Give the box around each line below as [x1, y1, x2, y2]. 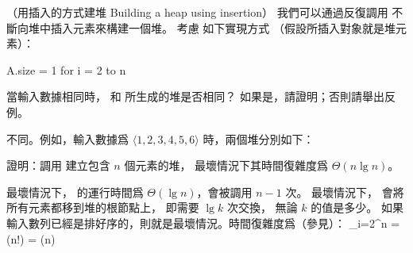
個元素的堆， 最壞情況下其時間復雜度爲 [124, 157, 329, 174]
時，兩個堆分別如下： [203, 130, 315, 147]
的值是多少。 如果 [311, 199, 403, 216]
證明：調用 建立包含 [6, 157, 110, 174]
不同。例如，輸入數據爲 [6, 130, 129, 147]
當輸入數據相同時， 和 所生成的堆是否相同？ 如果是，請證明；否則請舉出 [6, 88, 384, 105]
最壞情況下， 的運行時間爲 [6, 183, 144, 200]
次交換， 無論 [226, 199, 298, 216]
